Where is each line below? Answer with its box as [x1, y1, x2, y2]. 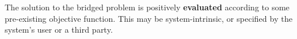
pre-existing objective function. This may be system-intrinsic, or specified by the [5, 12, 293, 24]
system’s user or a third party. [5, 24, 113, 36]
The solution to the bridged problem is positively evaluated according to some [5, 1, 290, 13]
